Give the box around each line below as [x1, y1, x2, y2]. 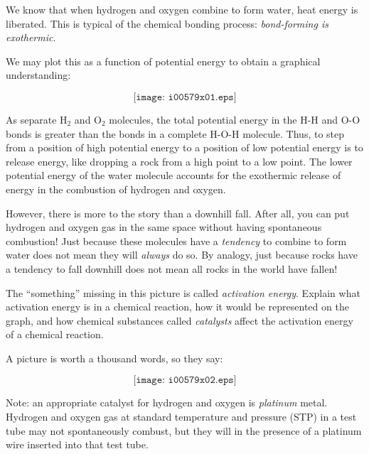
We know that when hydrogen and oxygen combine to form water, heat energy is [6, 2, 358, 16]
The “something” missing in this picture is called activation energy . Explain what [6, 285, 360, 300]
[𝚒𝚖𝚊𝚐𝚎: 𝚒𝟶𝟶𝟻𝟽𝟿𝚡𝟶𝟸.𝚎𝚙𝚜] [133, 375, 237, 386]
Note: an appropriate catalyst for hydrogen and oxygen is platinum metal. [6, 395, 328, 410]
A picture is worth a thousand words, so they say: [6, 350, 223, 365]
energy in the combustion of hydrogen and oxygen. [6, 181, 226, 196]
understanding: [6, 67, 71, 82]
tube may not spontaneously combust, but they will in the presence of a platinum [6, 423, 362, 438]
